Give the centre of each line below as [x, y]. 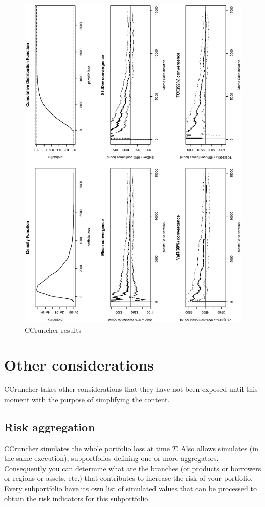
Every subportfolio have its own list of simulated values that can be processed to [130, 488]
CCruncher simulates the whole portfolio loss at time [87, 448]
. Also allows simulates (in [217, 448]
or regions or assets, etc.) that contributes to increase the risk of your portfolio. [128, 478]
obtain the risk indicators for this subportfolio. [77, 498]
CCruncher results [53, 329]
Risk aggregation [50, 427]
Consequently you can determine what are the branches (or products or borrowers [133, 468]
